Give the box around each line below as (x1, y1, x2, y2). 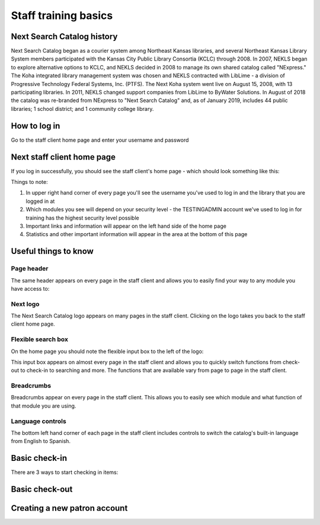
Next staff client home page (11, 152, 116, 162)
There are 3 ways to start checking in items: (11, 469, 119, 476)
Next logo (11, 300, 40, 308)
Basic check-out (11, 484, 73, 495)
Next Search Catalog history (11, 31, 118, 42)
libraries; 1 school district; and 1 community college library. (11, 105, 154, 112)
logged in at (25, 198, 55, 205)
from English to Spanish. (11, 438, 71, 445)
